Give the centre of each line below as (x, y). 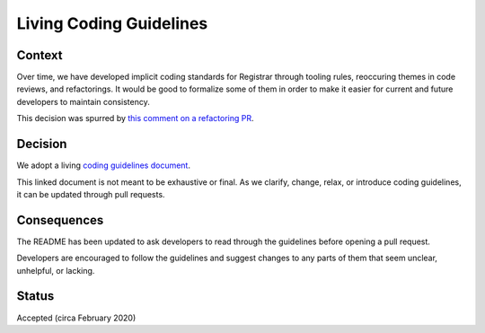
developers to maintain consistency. (83, 101)
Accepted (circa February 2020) (76, 318)
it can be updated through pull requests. (91, 194)
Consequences (60, 220)
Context (40, 55)
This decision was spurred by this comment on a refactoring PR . (136, 118)
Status (35, 296)
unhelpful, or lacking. (56, 270)
